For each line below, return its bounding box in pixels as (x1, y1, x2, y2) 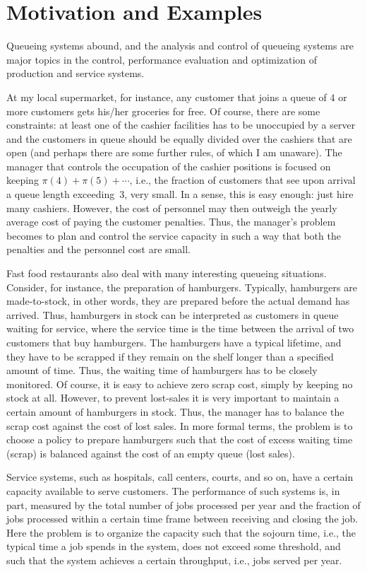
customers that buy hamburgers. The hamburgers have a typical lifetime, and (6, 335, 342, 349)
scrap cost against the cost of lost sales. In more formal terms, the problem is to (6, 418, 353, 433)
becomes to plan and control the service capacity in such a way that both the (6, 228, 341, 243)
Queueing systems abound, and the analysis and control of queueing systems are (6, 38, 354, 53)
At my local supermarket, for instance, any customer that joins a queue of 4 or (6, 89, 347, 104)
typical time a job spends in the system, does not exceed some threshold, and (6, 539, 341, 554)
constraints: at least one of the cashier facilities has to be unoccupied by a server (6, 117, 356, 132)
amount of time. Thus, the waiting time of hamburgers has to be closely (6, 363, 318, 378)
